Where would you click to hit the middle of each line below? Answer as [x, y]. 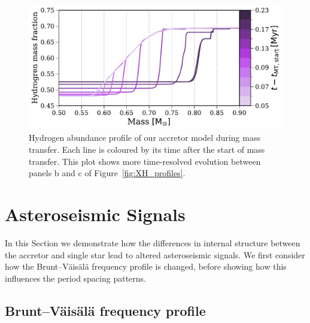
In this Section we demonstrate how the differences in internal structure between [153, 242]
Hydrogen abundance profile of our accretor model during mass [145, 138]
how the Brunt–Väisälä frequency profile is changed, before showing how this [146, 266]
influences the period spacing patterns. [75, 278]
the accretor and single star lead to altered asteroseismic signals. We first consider [155, 254]
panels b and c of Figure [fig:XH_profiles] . [107, 173]
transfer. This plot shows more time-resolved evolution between [145, 161]
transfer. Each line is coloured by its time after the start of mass [147, 150]
